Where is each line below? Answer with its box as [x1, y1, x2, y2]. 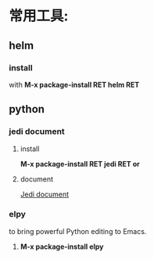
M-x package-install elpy [20, 242, 104, 251]
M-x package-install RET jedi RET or [20, 159, 140, 168]
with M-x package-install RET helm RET [9, 80, 140, 89]
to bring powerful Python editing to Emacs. [9, 226, 147, 236]
